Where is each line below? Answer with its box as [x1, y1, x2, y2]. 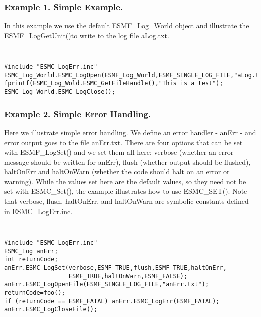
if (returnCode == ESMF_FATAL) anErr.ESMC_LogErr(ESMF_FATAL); [4, 297, 220, 305]
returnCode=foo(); [4, 289, 65, 296]
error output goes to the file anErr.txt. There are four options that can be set [4, 137, 243, 147]
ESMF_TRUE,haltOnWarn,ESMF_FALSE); [68, 272, 188, 280]
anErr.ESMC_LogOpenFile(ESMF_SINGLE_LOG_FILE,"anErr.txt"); [4, 281, 209, 288]
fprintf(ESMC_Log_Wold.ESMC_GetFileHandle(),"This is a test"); [4, 80, 223, 87]
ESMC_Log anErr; [4, 247, 58, 255]
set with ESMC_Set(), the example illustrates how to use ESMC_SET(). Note [4, 186, 247, 196]
